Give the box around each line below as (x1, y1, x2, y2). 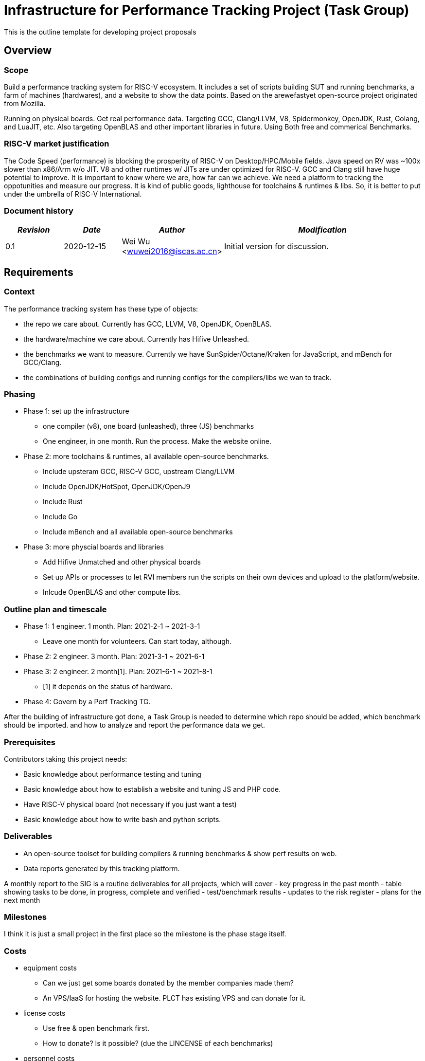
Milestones (4, 912, 47, 922)
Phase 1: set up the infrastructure (23, 407, 129, 416)
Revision (17, 225, 50, 235)
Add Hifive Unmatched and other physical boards (43, 558, 201, 567)
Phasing (4, 389, 35, 400)
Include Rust (43, 497, 83, 506)
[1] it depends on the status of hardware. (43, 682, 173, 691)
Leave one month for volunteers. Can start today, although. (43, 637, 232, 646)
